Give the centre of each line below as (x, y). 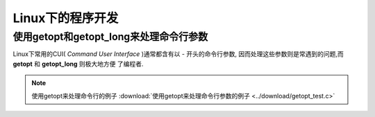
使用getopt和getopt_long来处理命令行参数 (110, 37)
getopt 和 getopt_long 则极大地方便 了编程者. (78, 64)
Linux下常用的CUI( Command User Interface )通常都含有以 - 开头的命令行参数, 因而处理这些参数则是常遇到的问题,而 (178, 54)
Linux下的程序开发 (66, 18)
